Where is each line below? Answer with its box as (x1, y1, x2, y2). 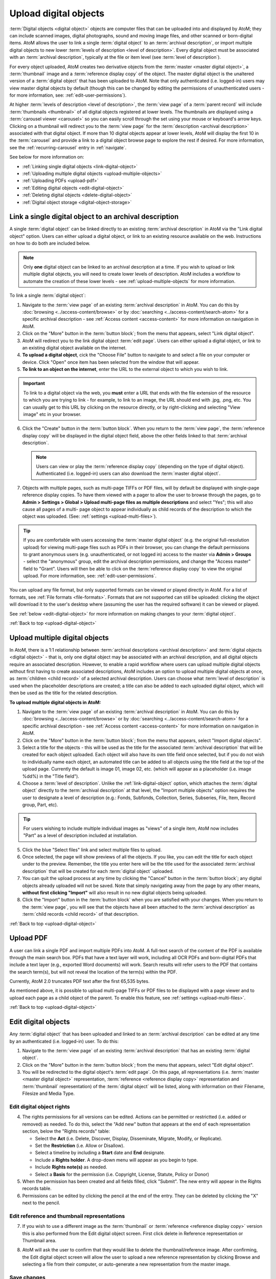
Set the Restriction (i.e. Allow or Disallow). (35, 1142, 125, 1149)
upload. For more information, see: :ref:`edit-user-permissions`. (23, 573, 157, 579)
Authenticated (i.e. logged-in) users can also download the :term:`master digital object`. (36, 471, 221, 477)
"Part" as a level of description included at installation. (23, 832, 137, 839)
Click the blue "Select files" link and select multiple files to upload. (22, 847, 162, 853)
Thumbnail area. (22, 1238, 57, 1244)
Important (23, 380, 45, 386)
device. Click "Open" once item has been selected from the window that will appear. (22, 359, 200, 365)
